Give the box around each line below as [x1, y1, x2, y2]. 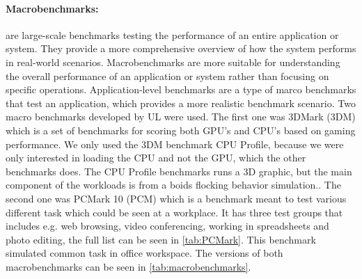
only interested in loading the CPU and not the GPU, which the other [6, 150, 306, 165]
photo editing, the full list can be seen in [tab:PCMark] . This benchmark [6, 232, 316, 246]
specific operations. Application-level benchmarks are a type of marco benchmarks [6, 82, 356, 97]
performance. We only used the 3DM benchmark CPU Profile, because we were [6, 136, 344, 151]
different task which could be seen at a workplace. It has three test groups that [6, 205, 343, 219]
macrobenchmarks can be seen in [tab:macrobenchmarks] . [6, 259, 251, 273]
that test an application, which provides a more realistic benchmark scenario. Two [6, 95, 356, 110]
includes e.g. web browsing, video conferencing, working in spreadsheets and [6, 218, 329, 233]
